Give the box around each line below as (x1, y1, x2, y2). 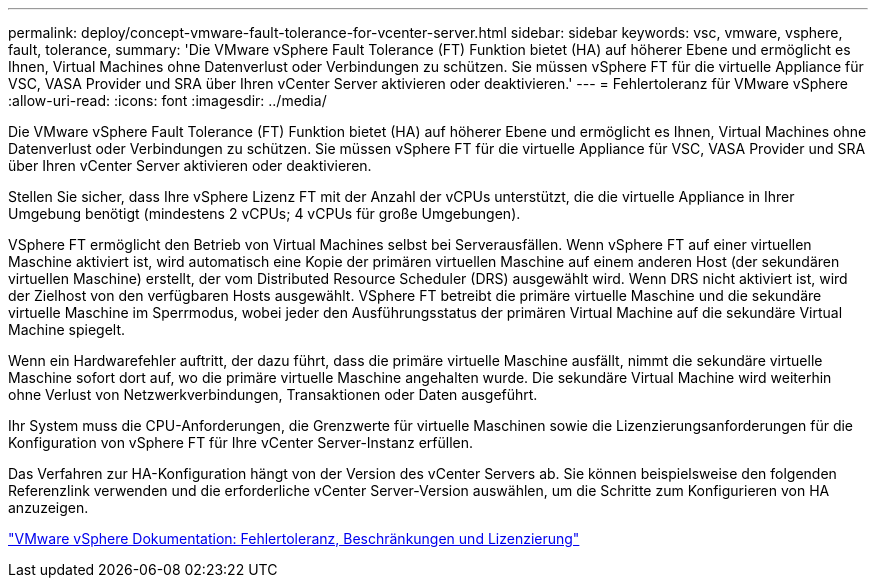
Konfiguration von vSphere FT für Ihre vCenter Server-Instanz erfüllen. (8, 434, 474, 451)
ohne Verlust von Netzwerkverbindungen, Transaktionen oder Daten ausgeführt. (8, 386, 538, 403)
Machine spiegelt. (8, 321, 126, 338)
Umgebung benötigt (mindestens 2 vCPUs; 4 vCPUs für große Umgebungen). (8, 205, 521, 222)
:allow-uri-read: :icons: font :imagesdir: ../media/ (8, 92, 327, 109)
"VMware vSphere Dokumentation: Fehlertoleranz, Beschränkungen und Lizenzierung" (8, 530, 580, 547)
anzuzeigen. (8, 499, 89, 516)
